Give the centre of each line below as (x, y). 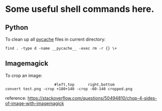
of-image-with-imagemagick (35, 103)
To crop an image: (24, 75)
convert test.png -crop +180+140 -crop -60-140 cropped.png (69, 89)
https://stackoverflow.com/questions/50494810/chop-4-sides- (92, 98)
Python (17, 28)
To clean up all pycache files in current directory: (55, 39)
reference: (16, 98)
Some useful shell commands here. (80, 9)
